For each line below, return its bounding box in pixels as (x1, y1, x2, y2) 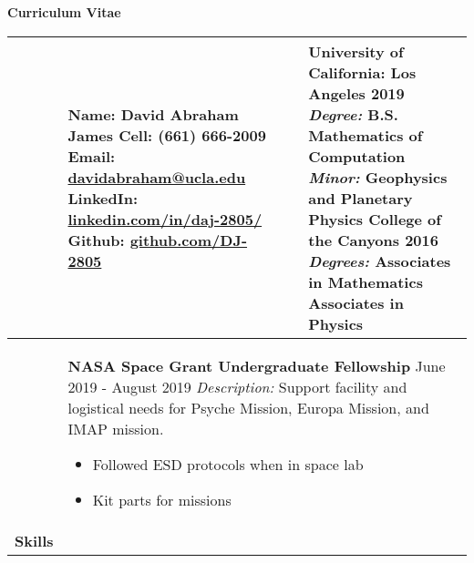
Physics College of (308, 208, 441, 230)
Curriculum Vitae (7, 3, 121, 21)
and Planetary (308, 187, 413, 209)
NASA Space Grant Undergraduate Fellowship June (67, 354, 446, 376)
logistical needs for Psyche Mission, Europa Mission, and (67, 396, 429, 418)
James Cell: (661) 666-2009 (67, 124, 266, 146)
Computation (308, 145, 406, 167)
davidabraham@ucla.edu (67, 166, 246, 188)
